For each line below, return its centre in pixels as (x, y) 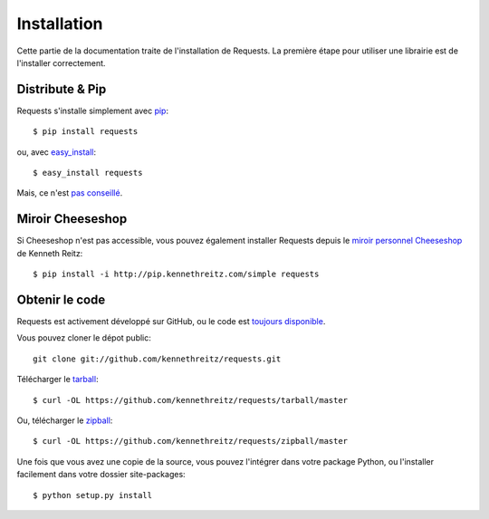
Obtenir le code (61, 299)
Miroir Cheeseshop (72, 219)
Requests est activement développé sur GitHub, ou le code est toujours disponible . (171, 321)
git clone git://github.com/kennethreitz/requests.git (157, 359)
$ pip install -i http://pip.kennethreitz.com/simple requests (176, 274)
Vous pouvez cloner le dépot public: (84, 338)
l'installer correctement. (61, 62)
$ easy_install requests (88, 173)
